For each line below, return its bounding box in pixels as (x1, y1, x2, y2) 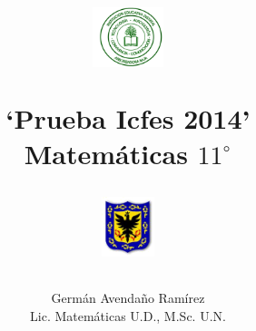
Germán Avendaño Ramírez (51, 288, 205, 307)
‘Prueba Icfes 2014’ (5, 99, 251, 136)
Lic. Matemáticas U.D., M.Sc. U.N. (30, 306, 226, 325)
